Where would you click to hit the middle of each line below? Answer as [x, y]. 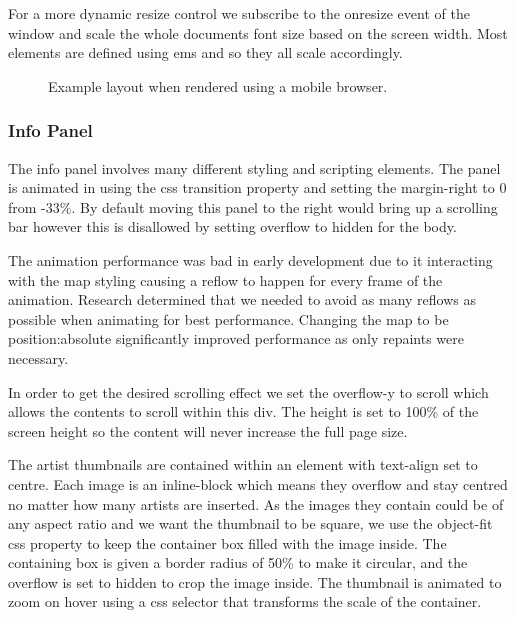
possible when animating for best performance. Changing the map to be [228, 318]
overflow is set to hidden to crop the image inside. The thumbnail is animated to [255, 581]
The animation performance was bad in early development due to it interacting [250, 259]
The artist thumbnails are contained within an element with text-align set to [243, 464]
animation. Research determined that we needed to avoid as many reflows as [242, 299]
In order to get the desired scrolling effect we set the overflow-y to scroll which [248, 391]
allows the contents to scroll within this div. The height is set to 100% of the [243, 411]
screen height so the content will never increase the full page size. [208, 430]
